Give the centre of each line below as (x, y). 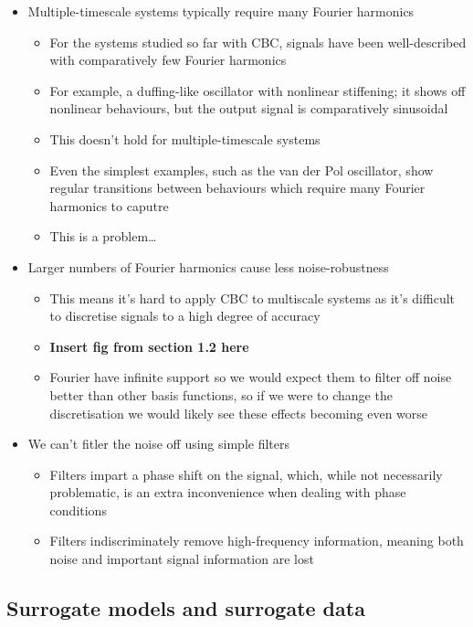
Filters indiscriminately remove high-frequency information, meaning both (257, 541)
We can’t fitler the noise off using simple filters (158, 444)
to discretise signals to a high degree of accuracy (185, 316)
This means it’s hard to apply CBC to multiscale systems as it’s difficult (252, 298)
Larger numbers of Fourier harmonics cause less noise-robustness (208, 266)
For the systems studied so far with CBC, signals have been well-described (258, 42)
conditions (78, 510)
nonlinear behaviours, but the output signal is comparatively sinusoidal (249, 108)
